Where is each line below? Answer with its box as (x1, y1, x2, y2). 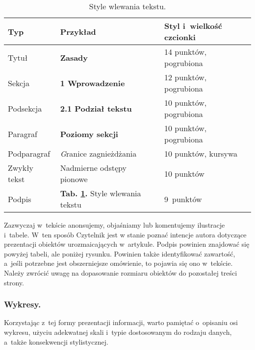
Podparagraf (8, 148, 51, 159)
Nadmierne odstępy (60, 162, 127, 173)
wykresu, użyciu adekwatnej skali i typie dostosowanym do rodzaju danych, (4, 327, 232, 337)
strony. (4, 277, 24, 287)
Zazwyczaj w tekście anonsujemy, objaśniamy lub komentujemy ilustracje (4, 220, 225, 230)
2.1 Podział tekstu (60, 102, 132, 114)
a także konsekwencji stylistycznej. (4, 336, 108, 347)
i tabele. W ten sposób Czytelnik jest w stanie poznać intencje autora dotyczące (4, 229, 247, 239)
